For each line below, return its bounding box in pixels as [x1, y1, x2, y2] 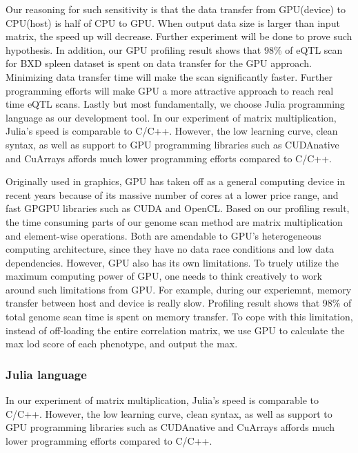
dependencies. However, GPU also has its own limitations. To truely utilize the [6, 255, 339, 269]
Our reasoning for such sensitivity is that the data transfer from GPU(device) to [6, 2, 346, 16]
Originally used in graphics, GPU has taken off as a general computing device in [6, 174, 346, 189]
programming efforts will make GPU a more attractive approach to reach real [6, 83, 334, 97]
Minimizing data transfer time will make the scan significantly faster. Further [6, 69, 332, 84]
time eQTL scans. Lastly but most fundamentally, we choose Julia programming [6, 97, 345, 111]
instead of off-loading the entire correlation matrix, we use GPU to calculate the [6, 322, 345, 337]
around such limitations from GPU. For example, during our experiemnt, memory [6, 282, 352, 296]
